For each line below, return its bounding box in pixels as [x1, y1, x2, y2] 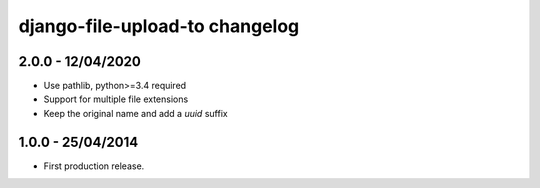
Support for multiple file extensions [43, 93, 189, 105]
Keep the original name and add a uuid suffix [43, 107, 229, 119]
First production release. [43, 160, 145, 172]
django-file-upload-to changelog [18, 15, 300, 37]
